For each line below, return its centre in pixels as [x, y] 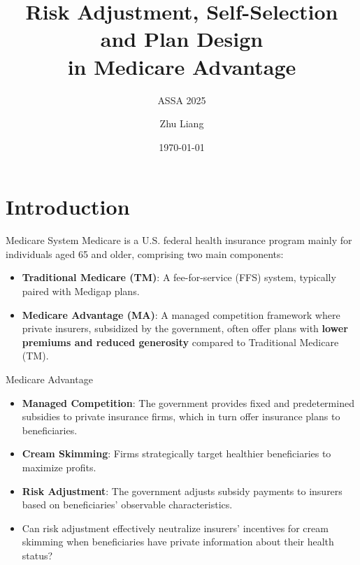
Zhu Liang [182, 123]
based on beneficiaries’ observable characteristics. [127, 505]
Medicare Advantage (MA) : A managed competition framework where [181, 314]
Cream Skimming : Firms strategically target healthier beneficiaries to [177, 453]
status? [37, 555]
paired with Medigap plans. [81, 291]
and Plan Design [182, 39]
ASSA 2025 [182, 100]
